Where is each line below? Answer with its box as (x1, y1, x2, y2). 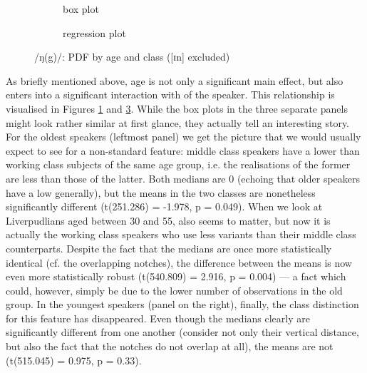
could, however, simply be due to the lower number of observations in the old (6, 282, 343, 297)
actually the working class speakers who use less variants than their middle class (6, 227, 356, 242)
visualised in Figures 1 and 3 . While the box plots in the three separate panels (6, 101, 348, 116)
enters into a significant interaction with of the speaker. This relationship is (6, 87, 335, 102)
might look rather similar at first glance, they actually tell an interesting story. (6, 115, 350, 130)
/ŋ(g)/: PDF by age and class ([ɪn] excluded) (34, 49, 230, 64)
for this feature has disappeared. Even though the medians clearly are (6, 310, 310, 325)
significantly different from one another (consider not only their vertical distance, (6, 325, 359, 339)
